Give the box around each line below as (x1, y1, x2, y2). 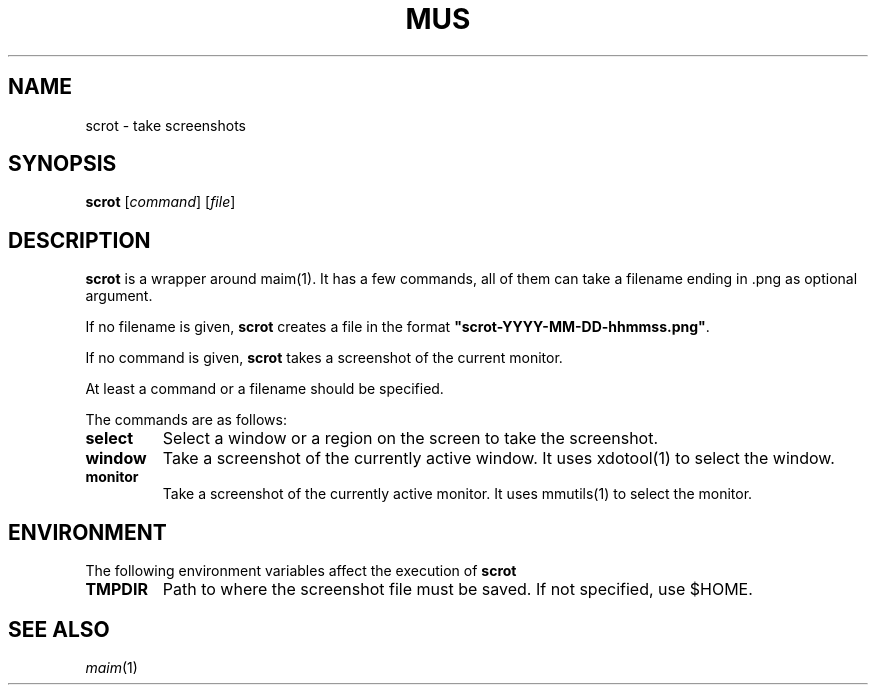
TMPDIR (85, 579, 148, 600)
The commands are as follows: (85, 411, 287, 429)
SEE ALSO (8, 616, 110, 642)
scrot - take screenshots (85, 116, 247, 134)
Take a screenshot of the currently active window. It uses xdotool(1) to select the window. (162, 448, 835, 469)
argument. (85, 287, 153, 305)
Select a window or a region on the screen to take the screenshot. (162, 428, 659, 449)
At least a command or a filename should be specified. (85, 380, 444, 398)
